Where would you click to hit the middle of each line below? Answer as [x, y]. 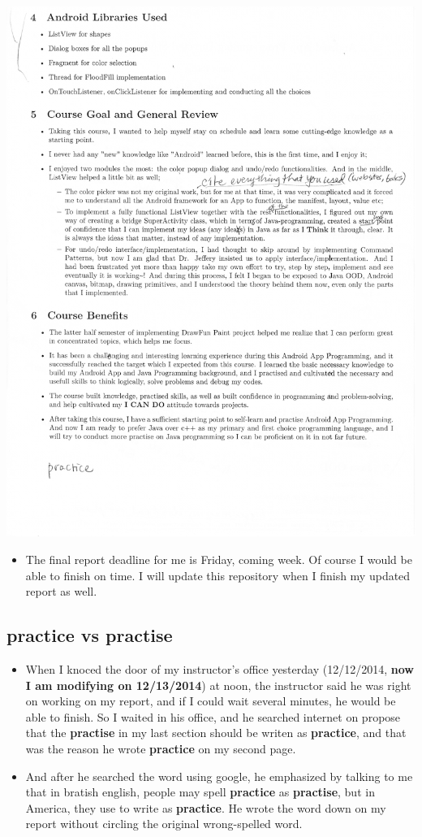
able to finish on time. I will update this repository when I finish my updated [218, 575]
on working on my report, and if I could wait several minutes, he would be [211, 701]
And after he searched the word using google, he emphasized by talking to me [219, 776]
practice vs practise [90, 635]
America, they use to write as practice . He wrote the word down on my [206, 807]
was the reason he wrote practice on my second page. [161, 748]
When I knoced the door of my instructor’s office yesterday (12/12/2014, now [220, 669]
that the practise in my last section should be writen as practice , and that [216, 733]
